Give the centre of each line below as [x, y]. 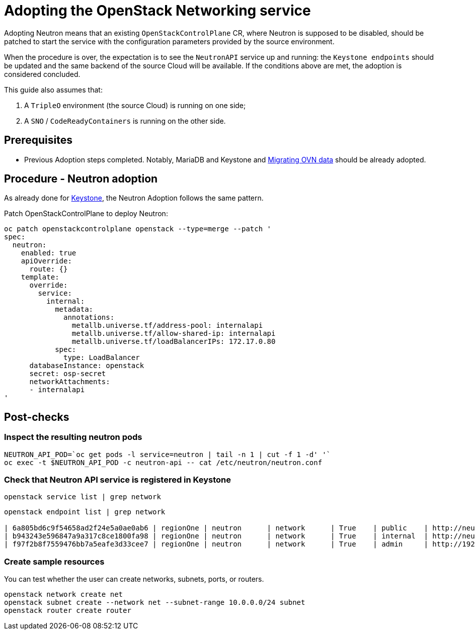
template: [40, 277]
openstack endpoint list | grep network [85, 512]
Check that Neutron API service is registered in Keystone [117, 480]
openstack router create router [68, 611]
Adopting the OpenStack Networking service [157, 11]
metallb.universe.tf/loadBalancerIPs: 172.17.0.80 [174, 342]
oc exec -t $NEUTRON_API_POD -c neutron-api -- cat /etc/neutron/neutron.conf [163, 462]
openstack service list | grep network [83, 497]
